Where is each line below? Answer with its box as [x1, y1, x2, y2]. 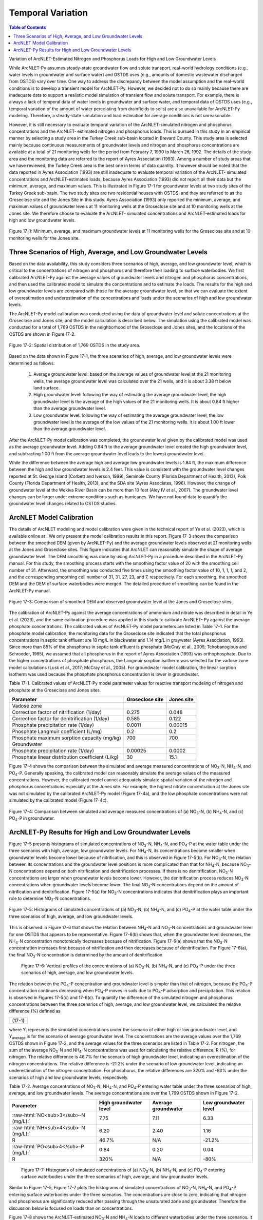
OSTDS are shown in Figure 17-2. [9, 331, 75, 337]
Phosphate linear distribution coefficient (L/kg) [12, 754, 119, 761]
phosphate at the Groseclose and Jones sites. [9, 687, 101, 693]
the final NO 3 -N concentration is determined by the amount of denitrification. [9, 952, 164, 959]
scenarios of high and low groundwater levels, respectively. [9, 1074, 129, 1080]
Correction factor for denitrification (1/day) [12, 715, 110, 722]
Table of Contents [9, 24, 46, 30]
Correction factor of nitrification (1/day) [12, 709, 102, 716]
